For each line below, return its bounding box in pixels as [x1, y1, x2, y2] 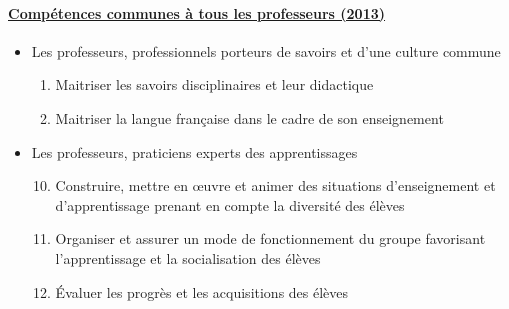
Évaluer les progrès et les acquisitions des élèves [55, 281, 349, 302]
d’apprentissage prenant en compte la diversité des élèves [55, 194, 405, 215]
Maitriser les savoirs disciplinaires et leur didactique [55, 74, 374, 95]
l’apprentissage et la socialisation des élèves [55, 247, 321, 268]
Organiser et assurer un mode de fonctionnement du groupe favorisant [55, 228, 486, 249]
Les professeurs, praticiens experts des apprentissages [31, 141, 358, 162]
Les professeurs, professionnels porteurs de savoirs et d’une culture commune [31, 40, 501, 61]
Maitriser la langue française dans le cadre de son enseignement [55, 107, 444, 128]
